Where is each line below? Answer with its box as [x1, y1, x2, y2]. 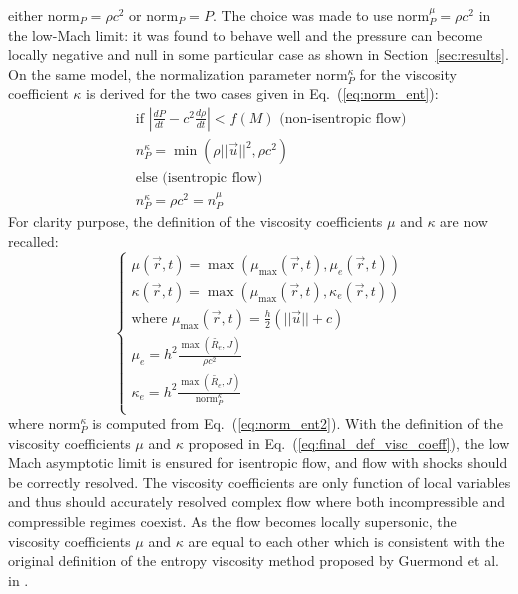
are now [440, 211, 488, 232]
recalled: [8, 230, 59, 251]
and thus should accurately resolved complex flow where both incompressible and [8, 491, 506, 512]
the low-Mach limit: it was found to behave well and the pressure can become [8, 24, 483, 45]
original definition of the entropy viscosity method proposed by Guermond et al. [8, 550, 499, 571]
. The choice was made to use [212, 5, 393, 25]
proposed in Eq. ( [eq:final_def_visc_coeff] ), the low [188, 432, 510, 453]
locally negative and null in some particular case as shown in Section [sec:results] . [8, 44, 509, 65]
